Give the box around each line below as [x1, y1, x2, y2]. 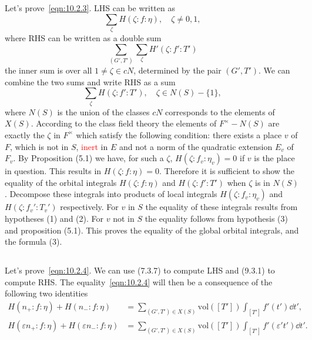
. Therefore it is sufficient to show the [159, 165, 295, 177]
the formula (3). [5, 235, 62, 248]
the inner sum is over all [5, 64, 92, 76]
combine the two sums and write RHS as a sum [5, 75, 176, 88]
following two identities [5, 287, 88, 299]
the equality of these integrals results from [145, 201, 298, 213]
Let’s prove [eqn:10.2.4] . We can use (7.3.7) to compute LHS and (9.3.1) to [5, 264, 275, 276]
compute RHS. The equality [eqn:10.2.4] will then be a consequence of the [5, 275, 273, 288]
